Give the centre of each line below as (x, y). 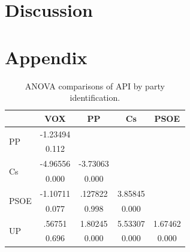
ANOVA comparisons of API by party (95, 85)
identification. (95, 97)
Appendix (46, 57)
